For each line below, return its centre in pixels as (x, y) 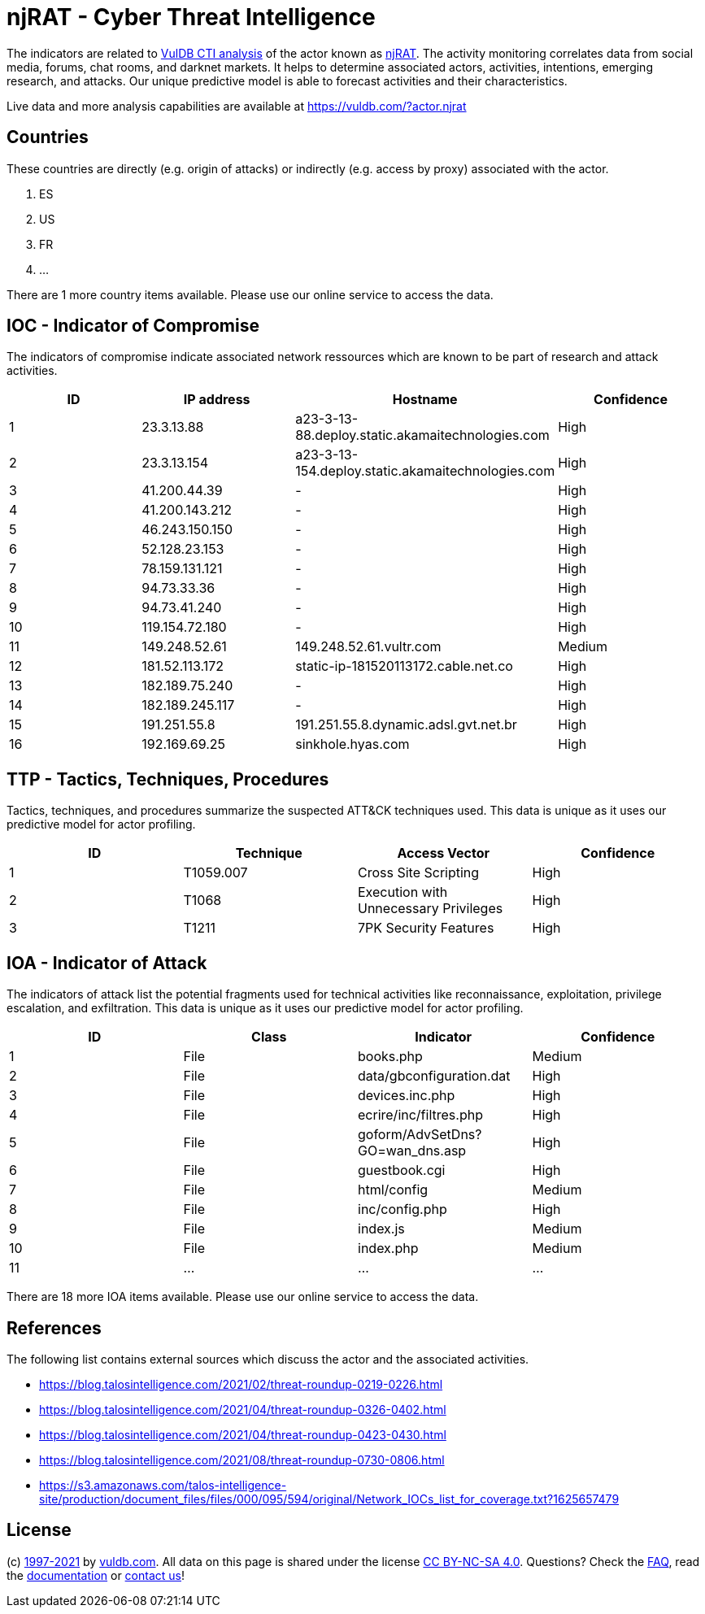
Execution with (403, 892)
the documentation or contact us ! (96, 1575)
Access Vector (444, 853)
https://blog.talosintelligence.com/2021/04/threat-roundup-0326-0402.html (243, 1409)
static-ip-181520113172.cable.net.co (404, 666)
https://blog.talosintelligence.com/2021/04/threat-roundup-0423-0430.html (243, 1434)
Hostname (425, 400)
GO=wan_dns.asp (412, 1151)
